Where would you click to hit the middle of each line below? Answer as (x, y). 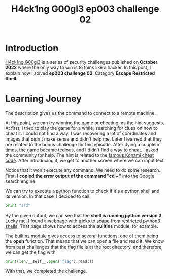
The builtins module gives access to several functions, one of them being (82, 236)
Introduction (32, 48)
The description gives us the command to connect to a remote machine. (81, 113)
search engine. (21, 181)
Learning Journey (44, 99)
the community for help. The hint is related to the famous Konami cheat (80, 155)
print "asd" (18, 205)
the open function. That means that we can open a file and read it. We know (85, 241)
